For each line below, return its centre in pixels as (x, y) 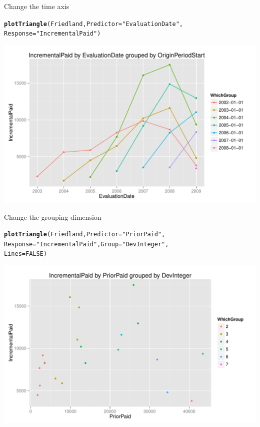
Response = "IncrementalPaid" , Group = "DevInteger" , (86, 244)
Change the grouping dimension (53, 217)
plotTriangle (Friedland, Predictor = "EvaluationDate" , (93, 24)
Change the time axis (37, 6)
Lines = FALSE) (25, 254)
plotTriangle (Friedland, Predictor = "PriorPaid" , (85, 235)
